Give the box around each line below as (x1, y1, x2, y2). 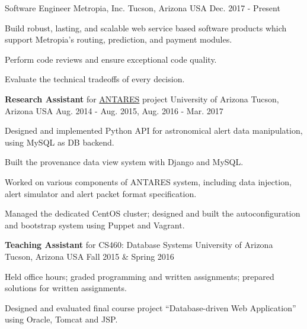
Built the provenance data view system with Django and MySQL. (5, 156, 244, 168)
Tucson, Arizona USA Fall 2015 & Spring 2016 (5, 250, 174, 262)
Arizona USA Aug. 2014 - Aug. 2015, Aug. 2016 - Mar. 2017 (5, 104, 223, 117)
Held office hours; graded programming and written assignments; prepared (5, 270, 274, 282)
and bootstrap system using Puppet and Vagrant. (5, 218, 185, 231)
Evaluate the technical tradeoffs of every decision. (5, 73, 185, 85)
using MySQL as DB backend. (5, 136, 114, 148)
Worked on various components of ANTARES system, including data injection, (5, 175, 292, 188)
